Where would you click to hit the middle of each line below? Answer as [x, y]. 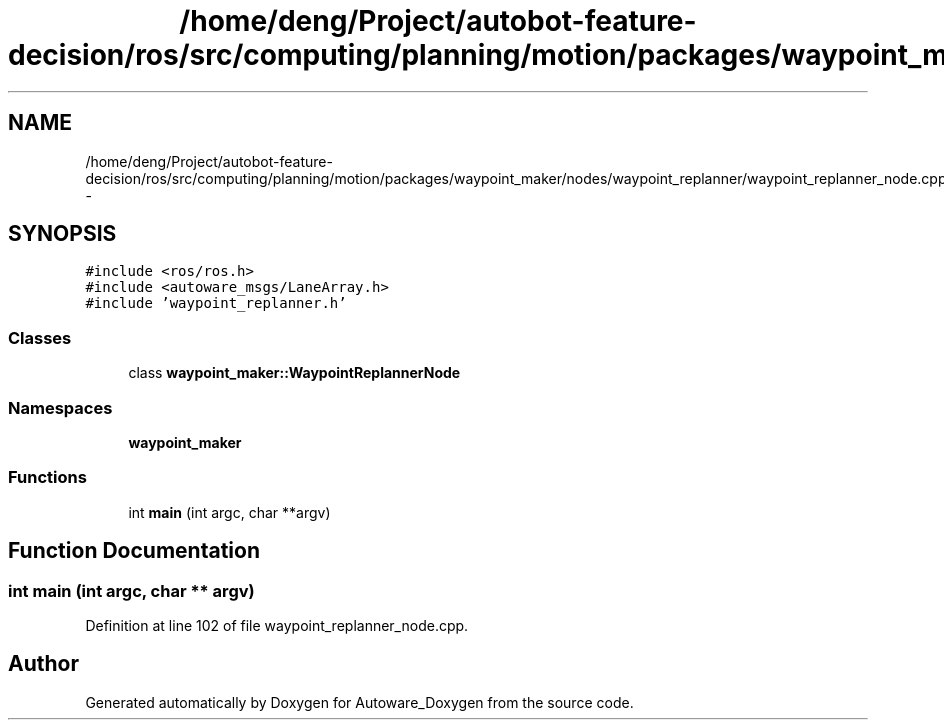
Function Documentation [134, 551]
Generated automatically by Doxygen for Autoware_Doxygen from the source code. [359, 702]
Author [43, 664]
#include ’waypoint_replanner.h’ [216, 303]
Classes [40, 337]
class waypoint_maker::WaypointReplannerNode [294, 373]
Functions [47, 477]
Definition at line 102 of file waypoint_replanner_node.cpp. [277, 625]
